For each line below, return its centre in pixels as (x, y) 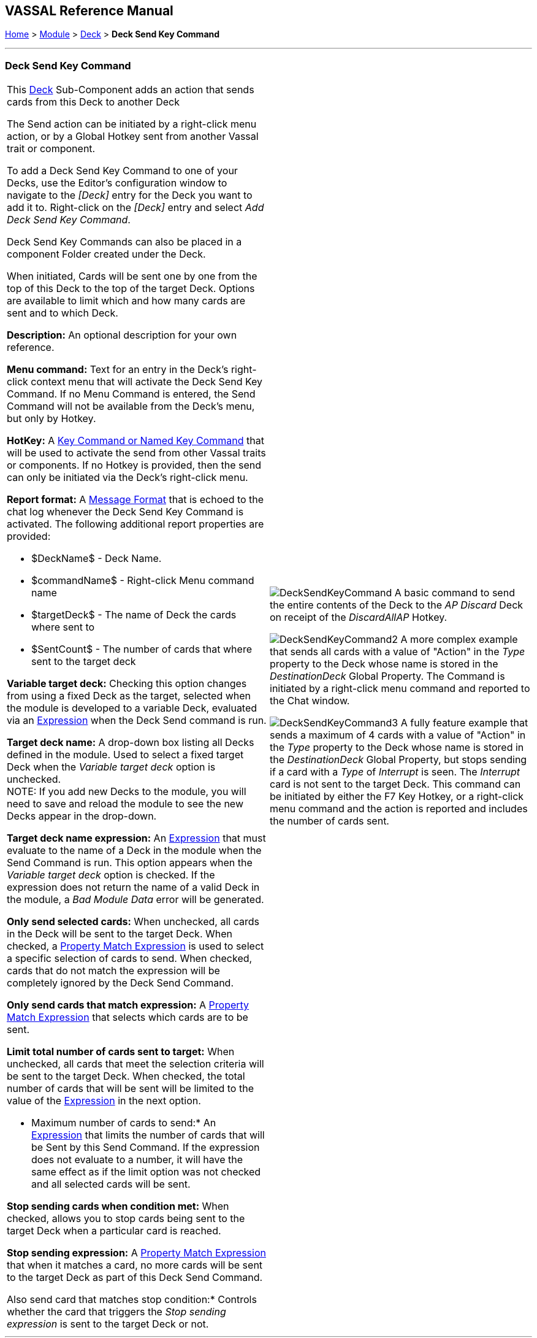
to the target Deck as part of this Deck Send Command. (135, 1278)
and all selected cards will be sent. (111, 1184)
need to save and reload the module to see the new (125, 804)
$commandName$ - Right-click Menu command (143, 581)
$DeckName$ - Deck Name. (97, 559)
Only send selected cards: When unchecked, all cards (133, 922)
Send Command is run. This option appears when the (130, 863)
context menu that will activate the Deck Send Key (147, 382)
